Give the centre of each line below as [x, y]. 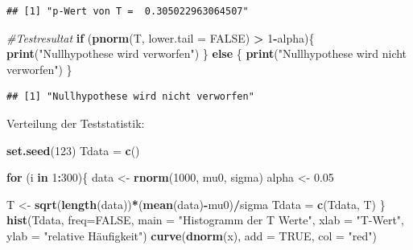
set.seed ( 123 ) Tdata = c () [73, 150]
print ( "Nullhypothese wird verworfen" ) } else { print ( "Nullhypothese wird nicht [207, 53]
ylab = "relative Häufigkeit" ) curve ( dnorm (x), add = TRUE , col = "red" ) [192, 235]
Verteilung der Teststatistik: [76, 123]
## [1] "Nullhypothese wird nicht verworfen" [130, 97]
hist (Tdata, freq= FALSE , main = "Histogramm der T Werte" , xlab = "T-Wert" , [206, 220]
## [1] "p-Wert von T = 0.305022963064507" [128, 11]
